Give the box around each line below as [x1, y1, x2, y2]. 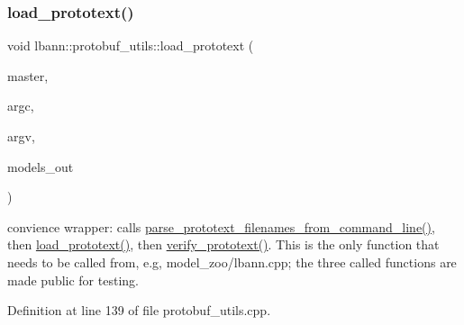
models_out [7, 157, 74, 176]
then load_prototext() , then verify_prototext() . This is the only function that [7, 235, 440, 254]
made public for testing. [7, 270, 139, 289]
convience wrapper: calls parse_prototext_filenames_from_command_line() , [7, 217, 435, 236]
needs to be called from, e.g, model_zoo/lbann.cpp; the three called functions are [7, 252, 457, 271]
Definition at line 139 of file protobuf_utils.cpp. [7, 301, 271, 320]
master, [7, 66, 49, 85]
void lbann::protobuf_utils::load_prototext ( [7, 36, 254, 55]
